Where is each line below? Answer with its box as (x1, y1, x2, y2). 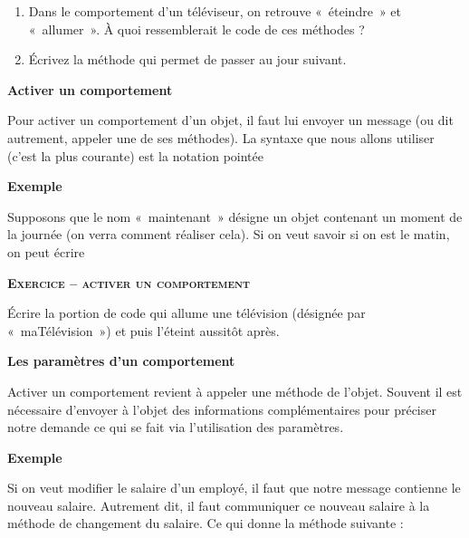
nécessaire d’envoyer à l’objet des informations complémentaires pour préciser (7, 399, 436, 418)
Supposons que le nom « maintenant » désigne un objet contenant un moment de (7, 207, 463, 226)
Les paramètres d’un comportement (7, 351, 235, 370)
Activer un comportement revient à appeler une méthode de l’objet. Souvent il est (7, 381, 463, 400)
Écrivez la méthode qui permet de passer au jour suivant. (28, 50, 347, 69)
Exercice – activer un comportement (7, 273, 251, 292)
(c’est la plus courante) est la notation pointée (7, 146, 263, 165)
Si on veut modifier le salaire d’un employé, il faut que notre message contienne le (7, 478, 461, 497)
